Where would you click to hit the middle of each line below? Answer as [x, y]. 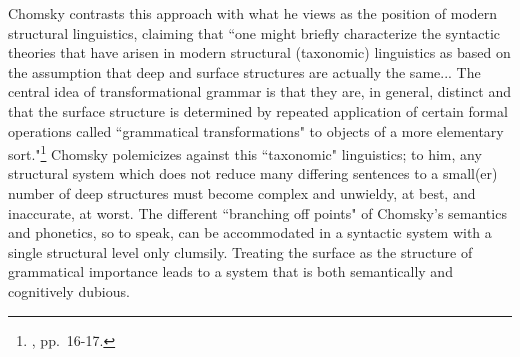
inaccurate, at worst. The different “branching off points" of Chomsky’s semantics [257, 212]
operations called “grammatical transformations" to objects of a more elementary [256, 130]
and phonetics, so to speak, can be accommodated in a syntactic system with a [250, 232]
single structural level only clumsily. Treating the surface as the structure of [240, 251]
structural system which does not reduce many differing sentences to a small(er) [253, 173]
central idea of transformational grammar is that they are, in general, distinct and [259, 91]
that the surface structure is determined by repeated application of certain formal [258, 110]
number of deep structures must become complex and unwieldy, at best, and [242, 193]
